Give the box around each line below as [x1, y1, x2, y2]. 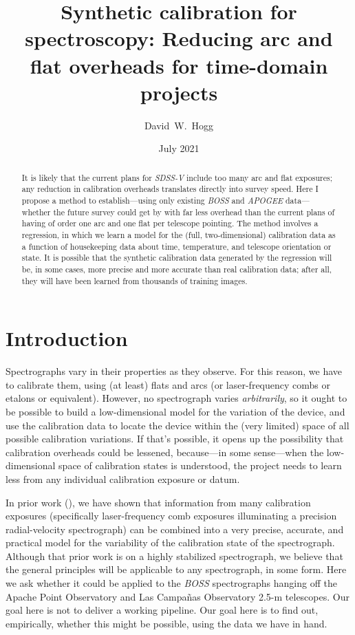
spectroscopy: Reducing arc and [25, 24, 333, 52]
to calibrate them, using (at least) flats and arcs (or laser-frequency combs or [6, 377, 330, 391]
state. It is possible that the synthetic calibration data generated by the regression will [21, 252, 332, 263]
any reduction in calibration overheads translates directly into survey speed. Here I [21, 183, 319, 195]
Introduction [6, 324, 128, 352]
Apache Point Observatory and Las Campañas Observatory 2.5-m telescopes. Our [6, 589, 349, 603]
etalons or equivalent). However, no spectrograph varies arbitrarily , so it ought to [6, 391, 347, 405]
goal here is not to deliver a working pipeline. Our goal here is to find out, [6, 603, 319, 617]
